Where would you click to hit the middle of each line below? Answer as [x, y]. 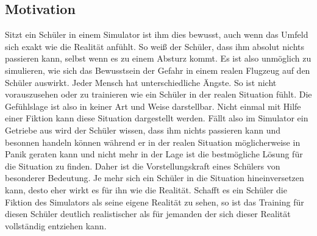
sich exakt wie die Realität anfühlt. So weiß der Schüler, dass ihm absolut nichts [155, 46]
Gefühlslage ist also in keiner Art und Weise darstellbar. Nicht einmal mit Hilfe [153, 106]
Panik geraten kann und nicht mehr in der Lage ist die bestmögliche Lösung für [154, 154]
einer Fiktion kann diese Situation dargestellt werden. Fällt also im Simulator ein [157, 118]
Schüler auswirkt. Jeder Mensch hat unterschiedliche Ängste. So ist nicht [141, 82]
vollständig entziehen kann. [56, 225]
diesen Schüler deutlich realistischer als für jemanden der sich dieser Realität [148, 214]
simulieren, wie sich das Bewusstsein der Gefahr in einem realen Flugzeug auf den [158, 70]
